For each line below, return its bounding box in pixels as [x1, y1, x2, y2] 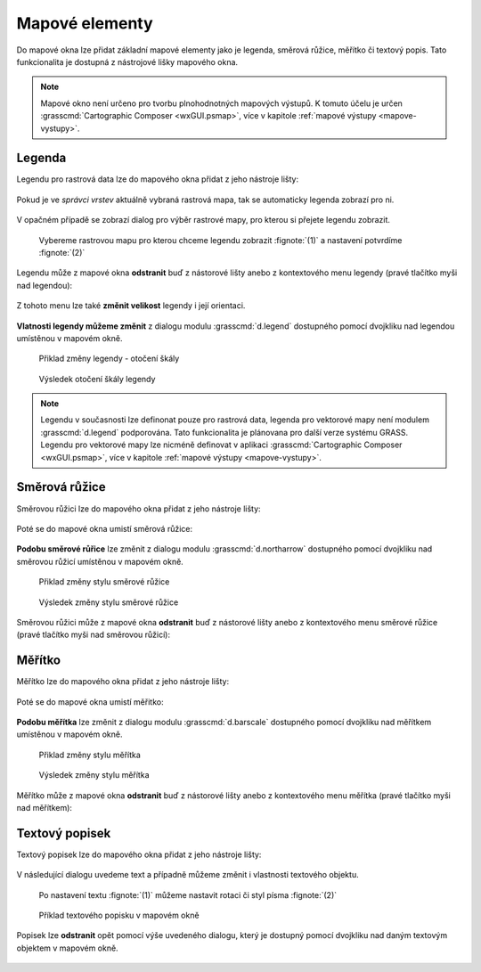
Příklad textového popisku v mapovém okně [38, 910, 200, 921]
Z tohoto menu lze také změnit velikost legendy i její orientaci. [16, 300, 246, 311]
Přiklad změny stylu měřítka [38, 749, 142, 760]
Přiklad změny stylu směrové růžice [38, 576, 170, 587]
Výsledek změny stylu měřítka [38, 770, 150, 780]
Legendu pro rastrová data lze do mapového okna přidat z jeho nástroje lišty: [16, 174, 298, 184]
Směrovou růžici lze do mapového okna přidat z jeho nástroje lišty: [16, 503, 262, 514]
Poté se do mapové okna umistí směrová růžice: [16, 523, 193, 534]
